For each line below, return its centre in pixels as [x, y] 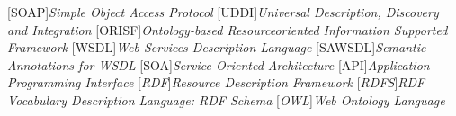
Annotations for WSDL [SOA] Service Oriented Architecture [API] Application [219, 64]
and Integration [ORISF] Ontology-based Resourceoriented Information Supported [228, 29]
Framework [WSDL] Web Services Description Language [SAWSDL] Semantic [217, 47]
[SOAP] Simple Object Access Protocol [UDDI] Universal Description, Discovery [223, 12]
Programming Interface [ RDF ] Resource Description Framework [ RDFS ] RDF [216, 82]
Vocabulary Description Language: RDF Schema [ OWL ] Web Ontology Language [226, 99]
